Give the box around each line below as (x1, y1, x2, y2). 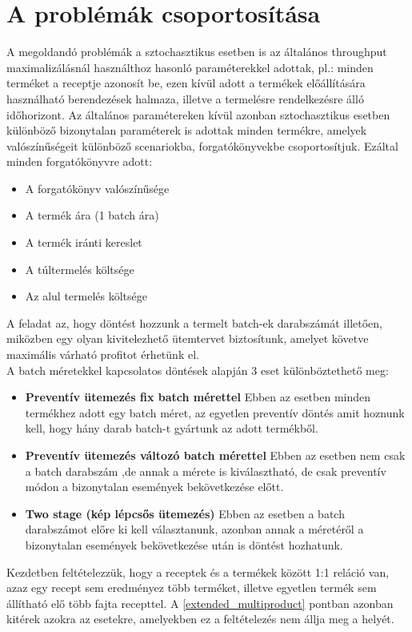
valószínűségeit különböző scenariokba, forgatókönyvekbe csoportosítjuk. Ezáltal (6, 137, 398, 154)
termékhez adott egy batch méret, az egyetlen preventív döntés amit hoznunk (25, 404, 405, 421)
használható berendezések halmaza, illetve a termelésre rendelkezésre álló (6, 90, 364, 107)
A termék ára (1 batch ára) (25, 207, 159, 223)
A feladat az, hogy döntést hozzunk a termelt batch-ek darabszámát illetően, (6, 314, 382, 331)
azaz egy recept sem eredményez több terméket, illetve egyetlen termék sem (6, 579, 377, 596)
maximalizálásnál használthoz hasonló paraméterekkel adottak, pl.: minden (6, 58, 374, 75)
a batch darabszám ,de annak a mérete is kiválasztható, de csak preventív (25, 462, 386, 479)
